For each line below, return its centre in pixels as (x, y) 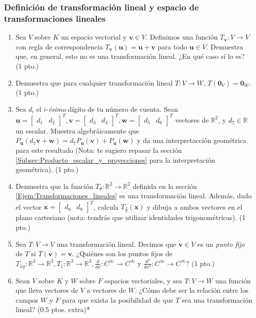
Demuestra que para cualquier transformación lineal (94, 82)
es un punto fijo (221, 244)
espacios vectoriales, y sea (143, 280)
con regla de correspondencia (59, 46)
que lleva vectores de (47, 290)
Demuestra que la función (54, 186)
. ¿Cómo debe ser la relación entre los (192, 290)
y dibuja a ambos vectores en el (195, 206)
